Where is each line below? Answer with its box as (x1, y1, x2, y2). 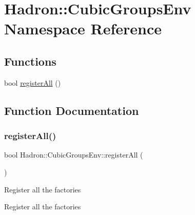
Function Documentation (4, 102, 139, 118)
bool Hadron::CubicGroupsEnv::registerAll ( (4, 149, 143, 160)
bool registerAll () (4, 77, 61, 88)
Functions (4, 53, 56, 69)
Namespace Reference (4, 18, 162, 39)
